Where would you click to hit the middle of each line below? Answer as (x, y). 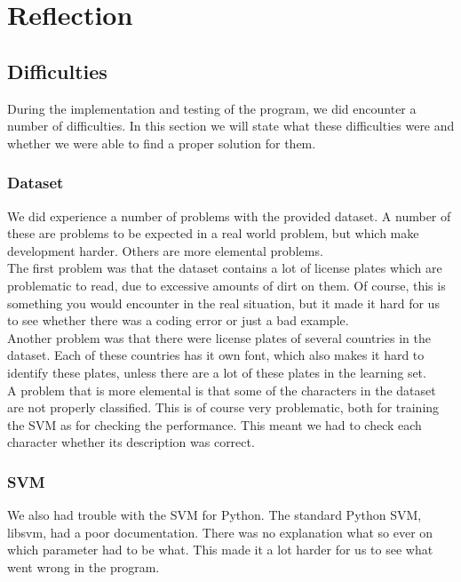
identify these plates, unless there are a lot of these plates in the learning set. (217, 372)
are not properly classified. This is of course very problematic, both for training (223, 407)
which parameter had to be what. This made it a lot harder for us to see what (220, 550)
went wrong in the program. (83, 566)
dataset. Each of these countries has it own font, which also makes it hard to (216, 355)
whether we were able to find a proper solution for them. (162, 143)
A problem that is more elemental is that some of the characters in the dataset (222, 390)
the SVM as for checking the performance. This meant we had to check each (215, 424)
